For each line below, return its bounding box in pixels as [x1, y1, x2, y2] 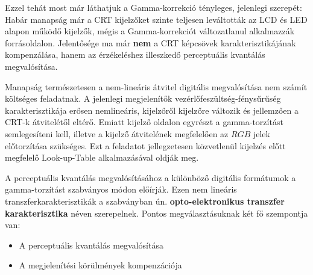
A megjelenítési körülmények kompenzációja [19, 259, 182, 271]
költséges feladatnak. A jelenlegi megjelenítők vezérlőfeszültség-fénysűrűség [5, 92, 281, 105]
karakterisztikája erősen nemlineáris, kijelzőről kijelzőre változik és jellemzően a [5, 104, 299, 116]
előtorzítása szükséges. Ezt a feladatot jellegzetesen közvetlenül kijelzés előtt [5, 139, 286, 152]
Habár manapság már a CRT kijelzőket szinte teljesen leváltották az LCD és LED [5, 13, 308, 25]
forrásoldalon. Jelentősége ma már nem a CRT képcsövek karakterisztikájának [5, 36, 296, 49]
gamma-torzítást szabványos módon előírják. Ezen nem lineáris [5, 183, 237, 196]
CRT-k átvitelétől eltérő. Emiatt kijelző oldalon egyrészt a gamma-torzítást [5, 116, 283, 128]
